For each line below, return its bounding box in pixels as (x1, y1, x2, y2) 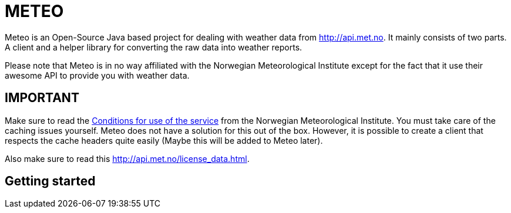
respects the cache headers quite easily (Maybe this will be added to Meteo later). (5, 135, 323, 146)
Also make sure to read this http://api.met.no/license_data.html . (5, 153, 250, 164)
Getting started (5, 174, 96, 189)
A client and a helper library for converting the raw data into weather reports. (5, 42, 302, 52)
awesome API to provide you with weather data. (5, 70, 190, 80)
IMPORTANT (5, 90, 79, 106)
